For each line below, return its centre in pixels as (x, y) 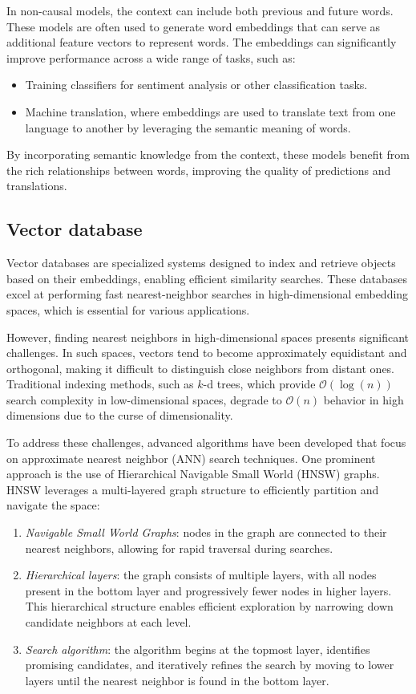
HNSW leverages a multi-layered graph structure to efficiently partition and (193, 489)
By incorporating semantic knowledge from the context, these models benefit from (208, 154)
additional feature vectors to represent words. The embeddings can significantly (202, 42)
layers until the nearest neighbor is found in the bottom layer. (177, 680)
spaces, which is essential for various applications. (128, 309)
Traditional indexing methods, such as (100, 384)
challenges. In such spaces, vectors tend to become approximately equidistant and (207, 353)
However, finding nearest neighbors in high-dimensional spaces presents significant (208, 337)
